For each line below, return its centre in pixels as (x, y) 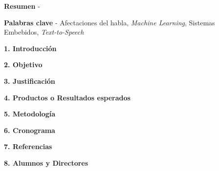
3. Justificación (30, 81)
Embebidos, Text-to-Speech (44, 32)
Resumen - (22, 6)
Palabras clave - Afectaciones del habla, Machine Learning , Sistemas (109, 22)
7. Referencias (28, 146)
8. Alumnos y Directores (46, 162)
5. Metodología (30, 114)
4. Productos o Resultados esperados (67, 97)
